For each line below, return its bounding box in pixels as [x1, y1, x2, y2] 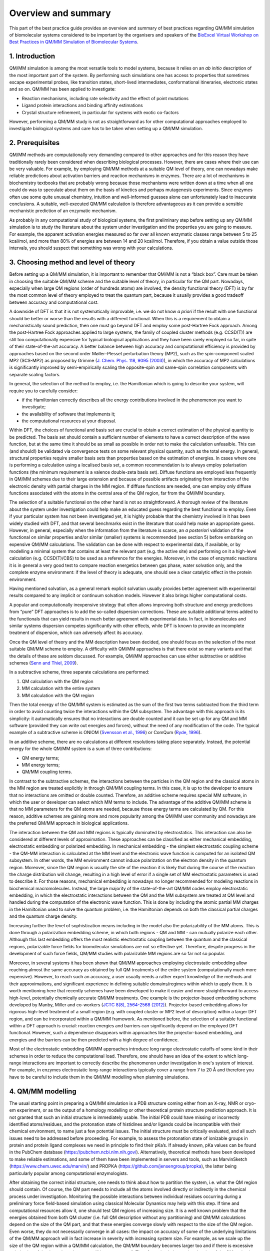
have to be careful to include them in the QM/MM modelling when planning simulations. [9, 1074, 189, 1080]
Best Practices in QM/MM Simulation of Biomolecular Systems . [9, 39, 138, 45]
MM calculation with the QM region [21, 692, 94, 698]
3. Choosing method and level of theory [9, 258, 135, 267]
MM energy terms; [21, 762, 60, 768]
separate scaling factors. [9, 371, 61, 377]
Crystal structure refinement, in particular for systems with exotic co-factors [21, 109, 179, 115]
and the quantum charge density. [9, 913, 77, 919]
